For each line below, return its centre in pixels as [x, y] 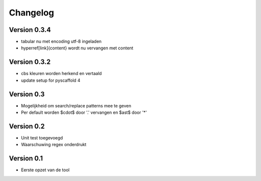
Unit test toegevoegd [42, 137]
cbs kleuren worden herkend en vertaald [61, 74]
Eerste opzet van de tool [45, 170]
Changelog [31, 13]
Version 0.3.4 [30, 30]
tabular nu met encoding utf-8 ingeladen [61, 42]
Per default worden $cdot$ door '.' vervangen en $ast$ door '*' [84, 113]
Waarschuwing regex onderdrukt [54, 145]
